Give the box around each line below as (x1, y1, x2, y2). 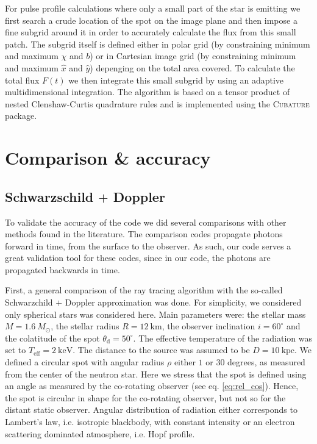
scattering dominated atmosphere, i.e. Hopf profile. (5, 427, 195, 440)
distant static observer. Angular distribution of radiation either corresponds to (5, 403, 297, 416)
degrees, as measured (227, 356, 305, 368)
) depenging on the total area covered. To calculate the (90, 61, 295, 74)
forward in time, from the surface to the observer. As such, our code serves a (5, 239, 291, 252)
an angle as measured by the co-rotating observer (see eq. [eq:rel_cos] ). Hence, (5, 379, 299, 392)
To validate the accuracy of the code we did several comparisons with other (5, 215, 287, 228)
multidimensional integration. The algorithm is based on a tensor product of (5, 85, 290, 98)
